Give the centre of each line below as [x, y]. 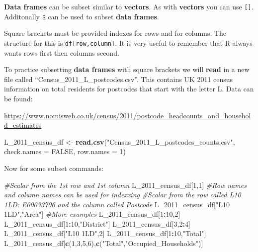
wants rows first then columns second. [62, 52]
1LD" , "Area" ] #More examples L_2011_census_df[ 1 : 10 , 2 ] [92, 214]
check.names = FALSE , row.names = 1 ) [65, 151]
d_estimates [23, 125]
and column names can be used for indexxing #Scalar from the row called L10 [123, 195]
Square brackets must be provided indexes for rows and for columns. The [115, 33]
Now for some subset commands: [54, 168]
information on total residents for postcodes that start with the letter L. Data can [129, 89]
